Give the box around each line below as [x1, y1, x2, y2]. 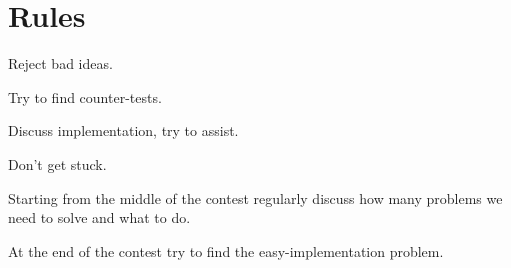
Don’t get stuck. [8, 153, 107, 174]
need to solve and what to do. [8, 207, 191, 228]
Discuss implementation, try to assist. [8, 120, 239, 141]
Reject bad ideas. [8, 53, 113, 74]
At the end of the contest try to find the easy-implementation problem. [8, 240, 444, 261]
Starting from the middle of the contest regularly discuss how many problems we [8, 187, 503, 208]
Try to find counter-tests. [8, 86, 162, 107]
